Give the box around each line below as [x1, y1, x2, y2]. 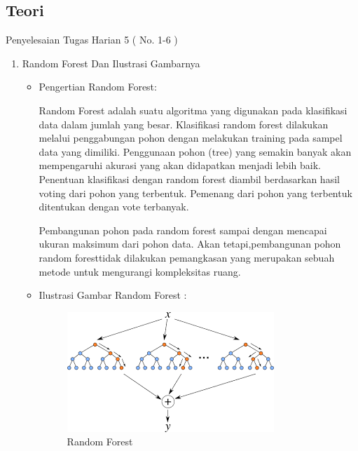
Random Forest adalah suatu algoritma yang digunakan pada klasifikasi [39, 102, 347, 117]
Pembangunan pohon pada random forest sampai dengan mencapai [39, 222, 327, 237]
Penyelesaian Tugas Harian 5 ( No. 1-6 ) [6, 32, 178, 47]
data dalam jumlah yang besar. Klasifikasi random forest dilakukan [39, 116, 329, 131]
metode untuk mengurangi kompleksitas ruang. [39, 264, 241, 278]
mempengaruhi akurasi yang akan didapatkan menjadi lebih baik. [39, 158, 321, 173]
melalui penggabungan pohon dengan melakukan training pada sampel [39, 130, 343, 145]
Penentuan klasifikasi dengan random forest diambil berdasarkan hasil [39, 171, 340, 186]
